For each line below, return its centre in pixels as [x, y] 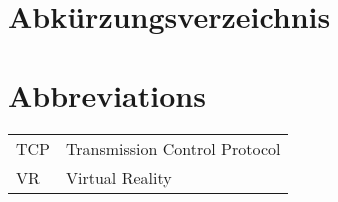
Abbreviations [107, 94]
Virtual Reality [119, 177]
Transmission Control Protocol [173, 148]
